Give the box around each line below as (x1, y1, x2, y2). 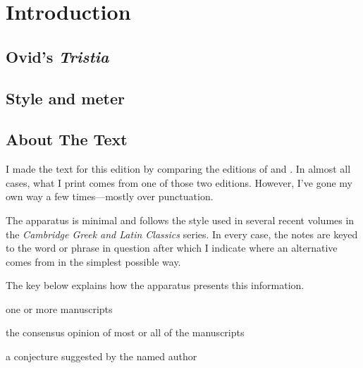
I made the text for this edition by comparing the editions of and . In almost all (6, 161, 351, 176)
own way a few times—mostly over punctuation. (6, 189, 214, 204)
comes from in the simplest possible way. (6, 254, 181, 269)
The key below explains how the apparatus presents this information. (6, 278, 304, 293)
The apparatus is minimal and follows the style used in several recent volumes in (6, 212, 355, 227)
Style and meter (6, 87, 125, 109)
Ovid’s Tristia (6, 45, 109, 67)
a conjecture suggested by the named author (6, 349, 197, 364)
